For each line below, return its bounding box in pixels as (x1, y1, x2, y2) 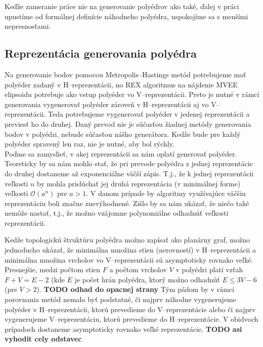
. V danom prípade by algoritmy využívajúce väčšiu (86, 188, 246, 199)
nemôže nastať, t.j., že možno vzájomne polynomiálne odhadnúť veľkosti (5, 208, 229, 218)
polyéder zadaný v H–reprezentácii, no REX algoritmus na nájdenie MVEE (5, 79, 238, 89)
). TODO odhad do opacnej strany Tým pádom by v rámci (36, 284, 234, 294)
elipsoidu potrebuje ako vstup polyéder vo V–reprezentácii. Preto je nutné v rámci (5, 89, 259, 100)
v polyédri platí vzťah (176, 264, 243, 275)
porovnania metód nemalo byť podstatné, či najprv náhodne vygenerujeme (5, 294, 236, 305)
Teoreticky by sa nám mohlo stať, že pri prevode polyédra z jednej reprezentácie (5, 158, 253, 169)
